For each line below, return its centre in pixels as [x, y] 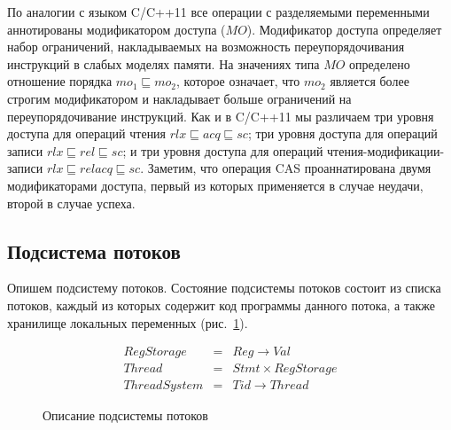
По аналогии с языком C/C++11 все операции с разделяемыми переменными [218, 12]
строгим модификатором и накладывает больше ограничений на [179, 98]
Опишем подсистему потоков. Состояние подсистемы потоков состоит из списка [224, 288]
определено [380, 63]
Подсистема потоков [94, 250]
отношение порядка [60, 81]
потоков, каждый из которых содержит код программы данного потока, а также [221, 305]
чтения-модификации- [386, 150]
